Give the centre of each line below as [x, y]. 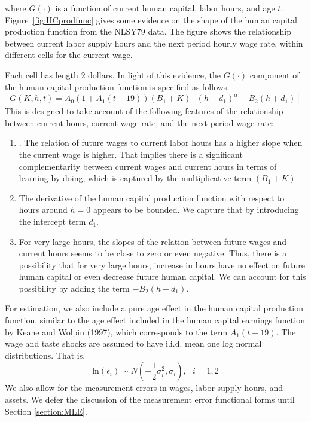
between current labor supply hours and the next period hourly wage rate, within [154, 43]
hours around [43, 210]
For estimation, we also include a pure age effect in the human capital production [154, 308]
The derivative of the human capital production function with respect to [152, 198]
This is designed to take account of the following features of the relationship [144, 111]
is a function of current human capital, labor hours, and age [165, 8]
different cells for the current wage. [69, 55]
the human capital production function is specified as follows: [117, 86]
